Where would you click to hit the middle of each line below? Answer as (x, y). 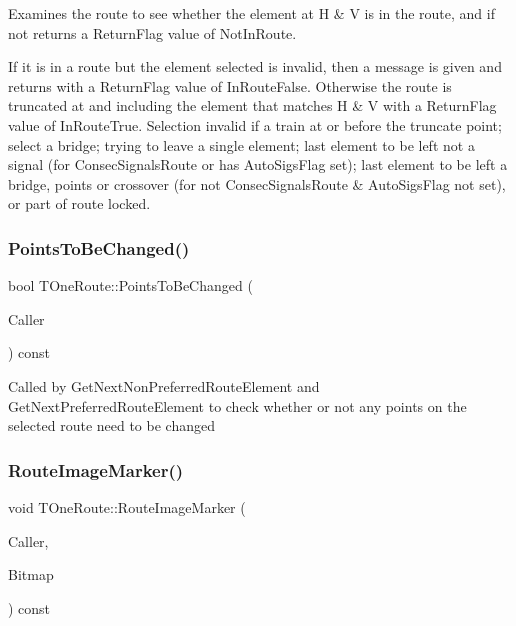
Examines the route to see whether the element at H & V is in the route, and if (251, 13)
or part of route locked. (79, 203)
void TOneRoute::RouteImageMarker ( (127, 506)
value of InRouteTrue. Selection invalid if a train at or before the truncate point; (255, 124)
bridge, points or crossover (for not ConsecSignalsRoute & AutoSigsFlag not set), (257, 183)
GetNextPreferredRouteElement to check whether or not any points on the (237, 405)
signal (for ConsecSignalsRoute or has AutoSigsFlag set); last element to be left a (258, 164)
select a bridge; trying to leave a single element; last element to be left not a (241, 144)
